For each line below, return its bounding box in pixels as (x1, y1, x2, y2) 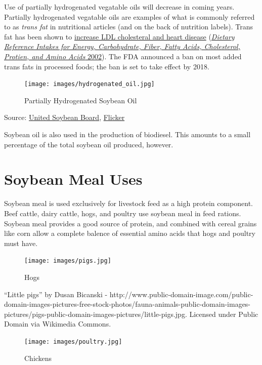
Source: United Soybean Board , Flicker (4, 112, 125, 123)
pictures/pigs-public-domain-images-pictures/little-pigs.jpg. (4, 308, 187, 319)
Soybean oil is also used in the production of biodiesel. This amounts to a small (4, 129, 251, 139)
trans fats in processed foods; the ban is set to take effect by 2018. (4, 61, 209, 71)
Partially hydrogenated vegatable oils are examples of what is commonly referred (4, 11, 255, 22)
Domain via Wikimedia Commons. (4, 318, 111, 329)
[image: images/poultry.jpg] (24, 338, 122, 345)
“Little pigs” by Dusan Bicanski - (4, 289, 108, 299)
